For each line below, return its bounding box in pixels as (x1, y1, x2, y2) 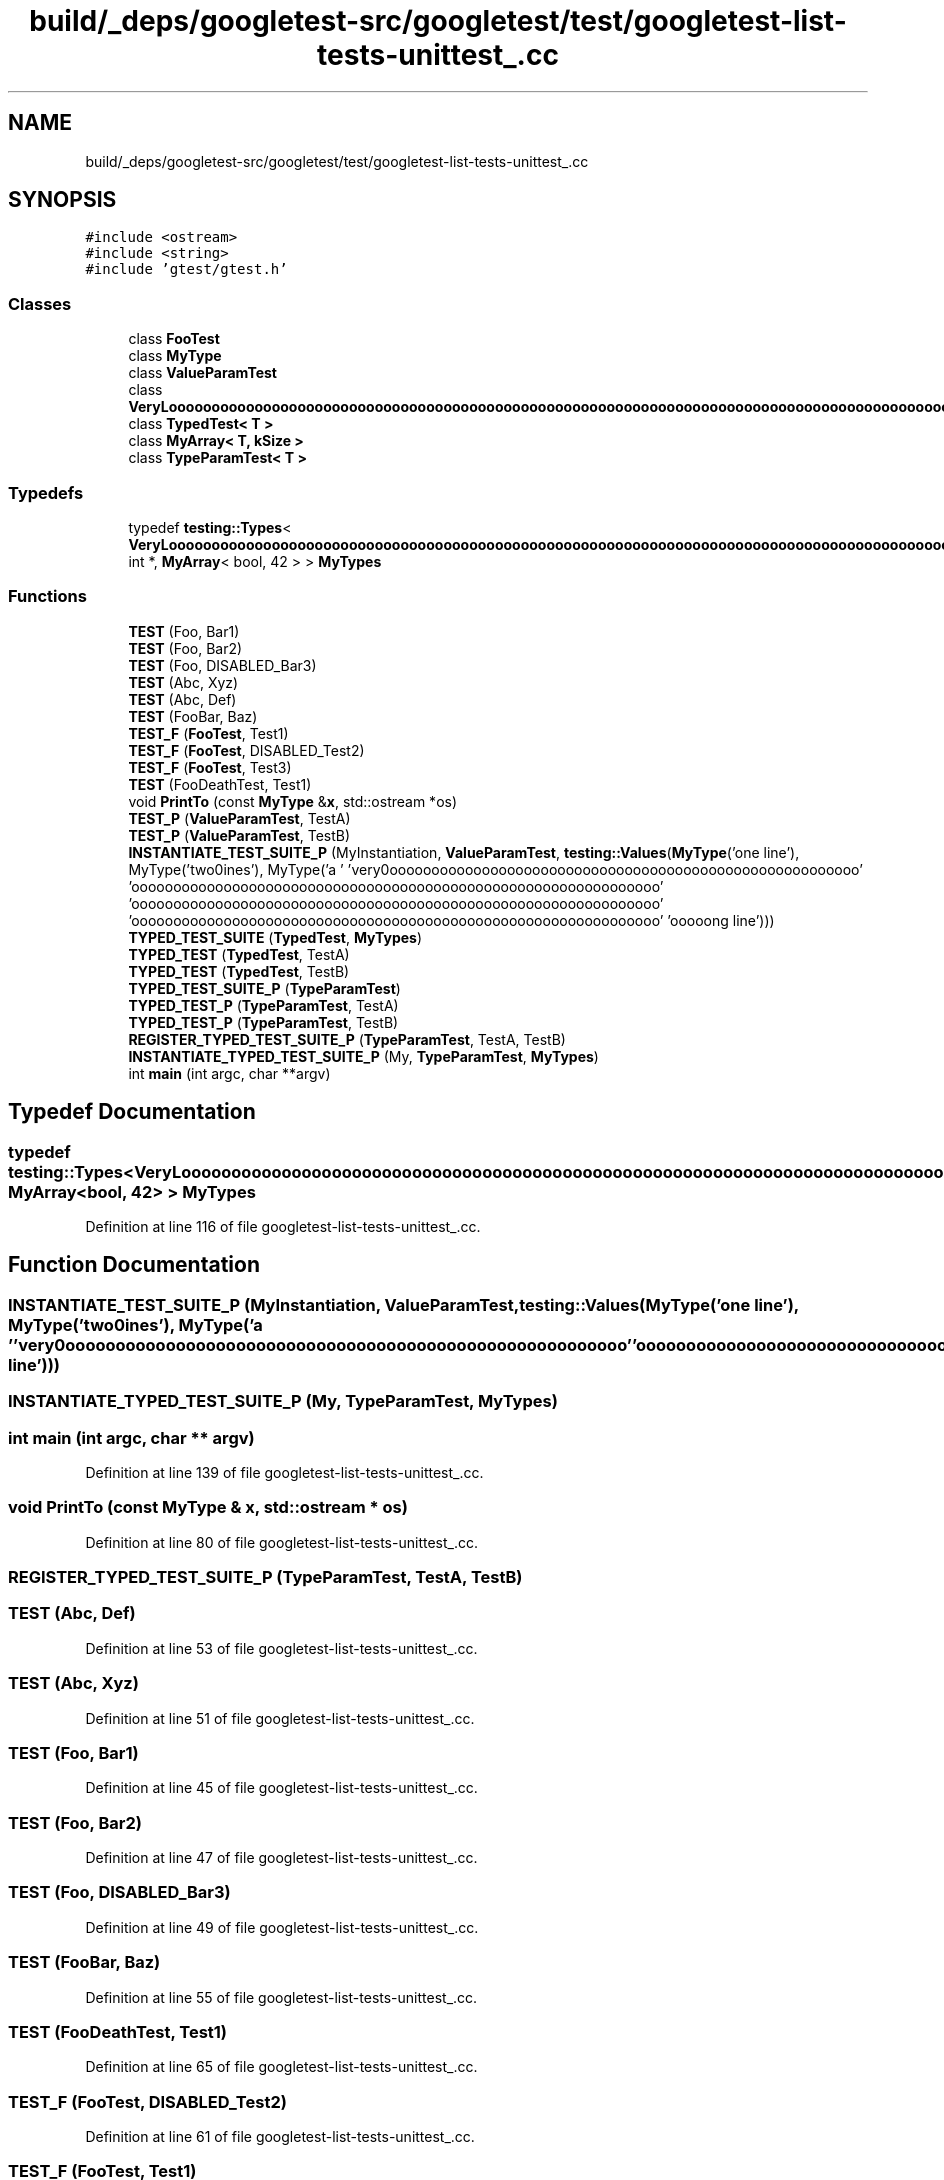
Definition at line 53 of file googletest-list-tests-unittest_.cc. (85, 1639, 478, 1657)
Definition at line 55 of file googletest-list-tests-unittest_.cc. (85, 1988, 478, 2006)
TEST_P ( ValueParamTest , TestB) (128, 826, 351, 844)
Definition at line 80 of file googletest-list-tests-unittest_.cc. (85, 1533, 478, 1551)
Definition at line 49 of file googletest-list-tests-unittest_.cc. (85, 1918, 479, 1936)
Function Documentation (8, 1252, 260, 1278)
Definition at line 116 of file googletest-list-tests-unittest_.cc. (85, 1217, 481, 1235)
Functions (8, 586, 87, 607)
